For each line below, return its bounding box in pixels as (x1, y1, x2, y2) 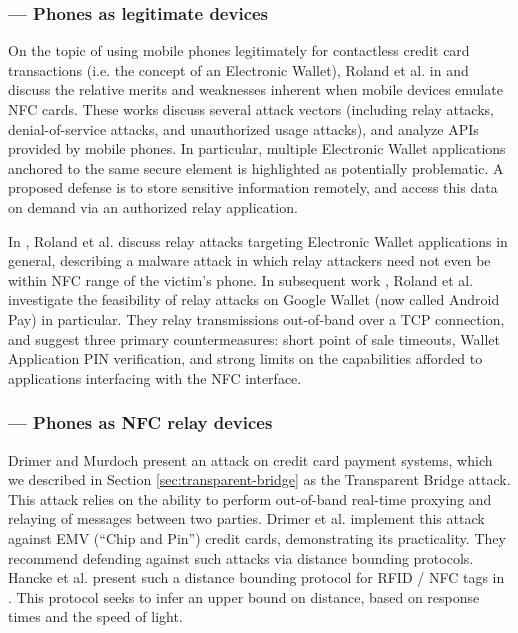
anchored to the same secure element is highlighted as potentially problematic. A (8, 157, 504, 178)
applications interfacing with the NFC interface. (8, 367, 302, 388)
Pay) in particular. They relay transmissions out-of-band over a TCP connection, (8, 308, 505, 329)
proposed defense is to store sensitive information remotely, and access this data (8, 177, 498, 198)
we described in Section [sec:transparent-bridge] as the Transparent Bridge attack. (8, 469, 511, 490)
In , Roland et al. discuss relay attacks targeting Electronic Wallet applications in (8, 230, 508, 251)
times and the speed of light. (8, 606, 183, 627)
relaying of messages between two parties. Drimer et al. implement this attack (8, 508, 485, 529)
